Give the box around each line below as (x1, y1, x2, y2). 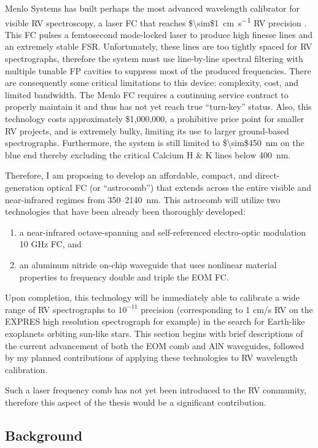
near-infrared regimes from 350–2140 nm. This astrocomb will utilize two (5, 193, 281, 206)
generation (5, 180, 44, 193)
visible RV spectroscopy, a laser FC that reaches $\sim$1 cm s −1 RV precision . (5, 14, 307, 29)
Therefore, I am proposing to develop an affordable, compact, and (5, 169, 253, 182)
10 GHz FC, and (19, 238, 82, 250)
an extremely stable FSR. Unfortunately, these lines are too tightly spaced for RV (5, 40, 312, 53)
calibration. (5, 363, 48, 376)
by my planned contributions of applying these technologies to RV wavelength (5, 351, 298, 364)
